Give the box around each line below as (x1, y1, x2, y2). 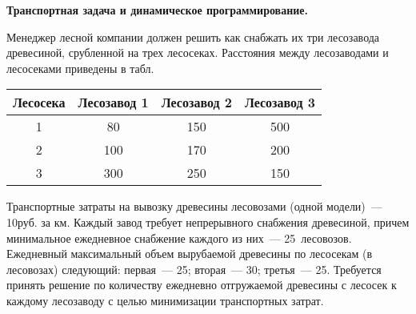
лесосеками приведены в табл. (6, 59, 154, 76)
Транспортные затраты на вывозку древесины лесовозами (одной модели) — (6, 198, 382, 215)
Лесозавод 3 (244, 93, 316, 112)
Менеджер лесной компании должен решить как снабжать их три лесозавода (6, 28, 380, 45)
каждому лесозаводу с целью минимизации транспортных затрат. (6, 292, 324, 308)
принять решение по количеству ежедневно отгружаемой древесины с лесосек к (6, 276, 397, 293)
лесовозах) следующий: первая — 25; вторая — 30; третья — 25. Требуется (6, 260, 382, 277)
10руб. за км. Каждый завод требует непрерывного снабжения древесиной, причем (6, 213, 410, 230)
